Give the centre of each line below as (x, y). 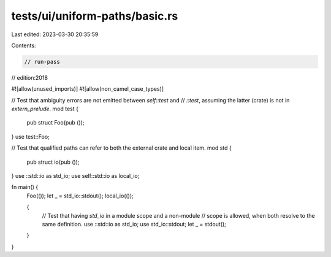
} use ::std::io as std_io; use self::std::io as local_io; (75, 176)
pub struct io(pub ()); (53, 162)
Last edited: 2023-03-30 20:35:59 (55, 34)
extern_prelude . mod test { (45, 109)
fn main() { (25, 187)
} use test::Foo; (31, 136)
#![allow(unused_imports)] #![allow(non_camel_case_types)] (88, 89)
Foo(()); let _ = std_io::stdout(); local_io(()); (80, 196)
